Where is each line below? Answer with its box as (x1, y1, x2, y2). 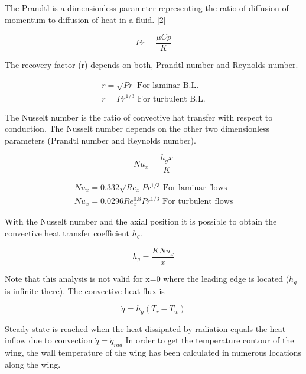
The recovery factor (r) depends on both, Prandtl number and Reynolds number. (5, 58, 298, 71)
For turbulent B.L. (137, 95, 206, 103)
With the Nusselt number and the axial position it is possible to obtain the (5, 215, 277, 227)
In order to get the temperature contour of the (125, 334, 294, 346)
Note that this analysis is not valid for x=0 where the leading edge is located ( (5, 272, 289, 285)
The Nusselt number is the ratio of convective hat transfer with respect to (5, 110, 273, 123)
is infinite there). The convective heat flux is (5, 284, 165, 297)
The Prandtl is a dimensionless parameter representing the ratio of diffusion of (5, 2, 289, 14)
